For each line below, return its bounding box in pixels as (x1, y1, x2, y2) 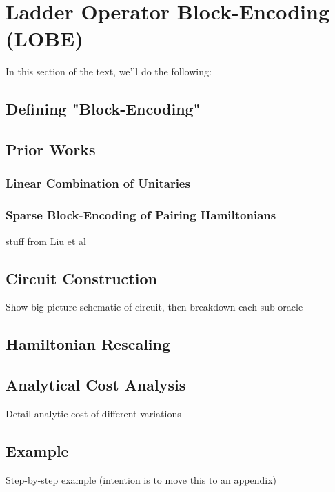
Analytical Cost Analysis (6, 374, 186, 395)
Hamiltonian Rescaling (6, 333, 171, 355)
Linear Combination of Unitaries (6, 175, 190, 192)
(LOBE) (6, 24, 83, 52)
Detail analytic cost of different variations (6, 406, 181, 420)
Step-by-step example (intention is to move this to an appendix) (6, 472, 277, 486)
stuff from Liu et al (6, 233, 86, 248)
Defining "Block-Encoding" (6, 98, 201, 119)
